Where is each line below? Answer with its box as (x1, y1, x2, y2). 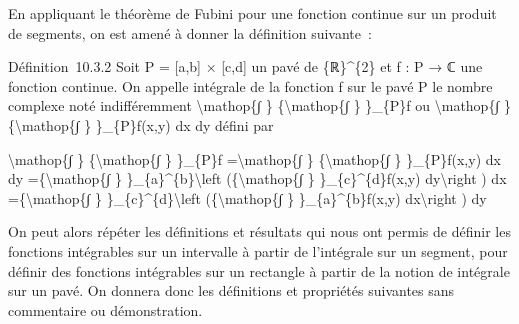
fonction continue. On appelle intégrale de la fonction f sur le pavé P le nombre (8, 75, 493, 96)
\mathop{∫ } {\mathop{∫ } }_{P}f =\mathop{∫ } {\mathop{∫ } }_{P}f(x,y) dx (8, 148, 501, 169)
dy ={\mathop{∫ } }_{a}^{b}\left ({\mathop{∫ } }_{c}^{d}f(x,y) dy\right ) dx (8, 168, 507, 189)
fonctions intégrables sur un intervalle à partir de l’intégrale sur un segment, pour (8, 240, 508, 261)
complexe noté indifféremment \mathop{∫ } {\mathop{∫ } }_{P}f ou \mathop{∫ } (8, 95, 511, 116)
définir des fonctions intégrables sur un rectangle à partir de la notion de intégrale (8, 260, 510, 281)
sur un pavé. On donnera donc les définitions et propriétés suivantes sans (8, 280, 455, 301)
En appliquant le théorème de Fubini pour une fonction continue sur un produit (8, 3, 497, 23)
